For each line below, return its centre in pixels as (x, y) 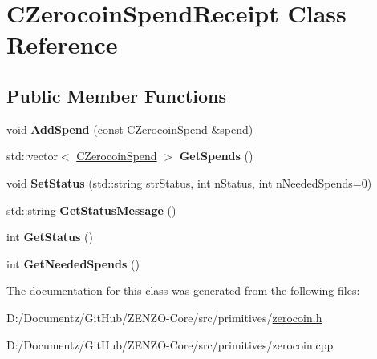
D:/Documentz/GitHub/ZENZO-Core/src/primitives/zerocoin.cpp (170, 344)
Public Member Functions (116, 95)
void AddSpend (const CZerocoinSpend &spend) (130, 129)
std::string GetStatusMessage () (91, 210)
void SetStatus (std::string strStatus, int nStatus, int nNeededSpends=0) (189, 182)
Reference (62, 44)
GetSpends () (216, 156)
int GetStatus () (50, 237)
